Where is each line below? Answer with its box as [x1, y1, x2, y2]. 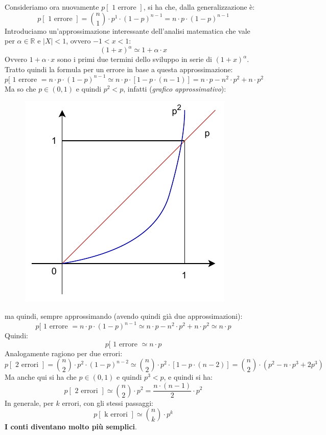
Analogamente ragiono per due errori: [5, 347, 123, 358]
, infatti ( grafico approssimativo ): [123, 83, 226, 94]
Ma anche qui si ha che [5, 372, 77, 382]
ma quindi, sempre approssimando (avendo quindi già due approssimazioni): [5, 311, 243, 321]
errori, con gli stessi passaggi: [62, 397, 153, 408]
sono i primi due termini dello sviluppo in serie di [57, 54, 212, 64]
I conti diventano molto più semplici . [5, 421, 137, 432]
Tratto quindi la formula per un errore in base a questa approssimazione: [5, 63, 233, 74]
